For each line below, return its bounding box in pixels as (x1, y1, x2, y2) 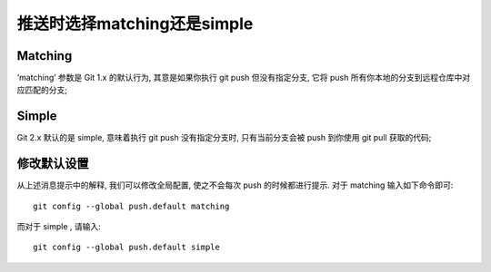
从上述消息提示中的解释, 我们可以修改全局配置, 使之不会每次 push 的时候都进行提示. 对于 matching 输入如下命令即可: (16, 180, 454, 190)
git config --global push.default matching (33, 200, 230, 211)
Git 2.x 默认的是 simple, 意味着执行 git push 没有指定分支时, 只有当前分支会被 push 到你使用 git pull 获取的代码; (16, 132, 432, 143)
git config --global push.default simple (33, 242, 220, 253)
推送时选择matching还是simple (16, 14, 254, 34)
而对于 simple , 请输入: (16, 221, 102, 232)
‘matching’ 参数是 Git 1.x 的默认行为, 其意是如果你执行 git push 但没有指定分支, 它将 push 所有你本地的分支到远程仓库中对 (16, 73, 471, 83)
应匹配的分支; (16, 84, 68, 95)
